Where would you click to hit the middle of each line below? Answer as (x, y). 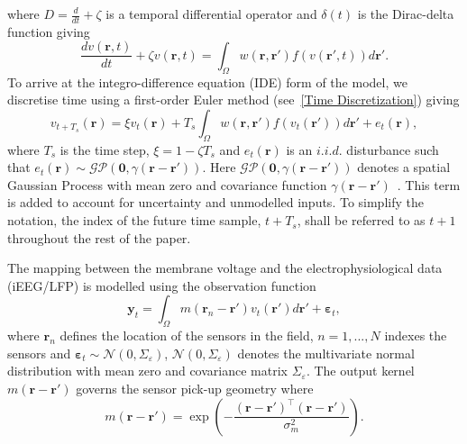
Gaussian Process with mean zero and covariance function (167, 184)
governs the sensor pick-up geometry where (195, 388)
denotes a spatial (404, 167)
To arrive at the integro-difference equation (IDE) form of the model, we (207, 82)
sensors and (39, 353)
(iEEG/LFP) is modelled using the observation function (162, 285)
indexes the (416, 335)
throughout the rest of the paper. (99, 237)
